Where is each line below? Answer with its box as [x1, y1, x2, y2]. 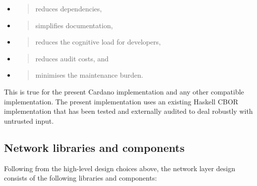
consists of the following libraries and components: [4, 173, 157, 183]
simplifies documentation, [35, 20, 113, 30]
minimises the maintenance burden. [35, 70, 143, 80]
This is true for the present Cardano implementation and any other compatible [4, 86, 244, 96]
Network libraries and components [4, 139, 185, 155]
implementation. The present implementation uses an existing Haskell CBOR [4, 96, 239, 106]
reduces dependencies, [35, 3, 102, 13]
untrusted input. [4, 115, 54, 126]
